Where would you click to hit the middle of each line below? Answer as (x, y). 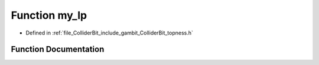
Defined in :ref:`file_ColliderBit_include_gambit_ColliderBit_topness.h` (109, 33)
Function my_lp (49, 15)
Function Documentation (58, 49)
